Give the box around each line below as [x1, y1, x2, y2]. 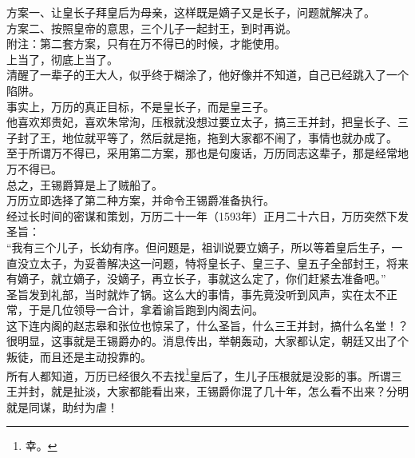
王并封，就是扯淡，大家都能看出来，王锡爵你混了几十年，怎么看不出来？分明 [6, 382, 409, 399]
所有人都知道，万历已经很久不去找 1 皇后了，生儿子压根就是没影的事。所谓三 [6, 364, 402, 384]
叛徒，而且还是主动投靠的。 [6, 348, 152, 365]
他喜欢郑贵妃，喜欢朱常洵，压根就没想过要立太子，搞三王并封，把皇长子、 [6, 114, 397, 130]
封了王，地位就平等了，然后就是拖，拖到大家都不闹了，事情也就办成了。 [17, 129, 397, 145]
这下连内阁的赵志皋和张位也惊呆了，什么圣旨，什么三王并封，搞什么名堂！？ [6, 317, 409, 333]
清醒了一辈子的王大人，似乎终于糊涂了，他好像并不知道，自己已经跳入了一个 [6, 66, 409, 83]
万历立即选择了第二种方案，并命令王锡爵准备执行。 [6, 192, 275, 209]
